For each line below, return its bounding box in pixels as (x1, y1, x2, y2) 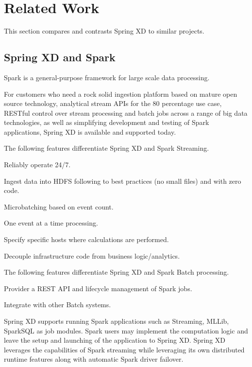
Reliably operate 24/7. (4, 159, 71, 170)
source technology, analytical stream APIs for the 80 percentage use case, (4, 98, 222, 108)
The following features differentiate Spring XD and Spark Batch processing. (4, 267, 229, 277)
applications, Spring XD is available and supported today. (4, 126, 176, 137)
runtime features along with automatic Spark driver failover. (4, 354, 184, 364)
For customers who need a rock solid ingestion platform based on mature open (4, 88, 237, 99)
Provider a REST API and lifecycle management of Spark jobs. (4, 283, 192, 293)
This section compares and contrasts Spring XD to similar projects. (4, 26, 204, 36)
